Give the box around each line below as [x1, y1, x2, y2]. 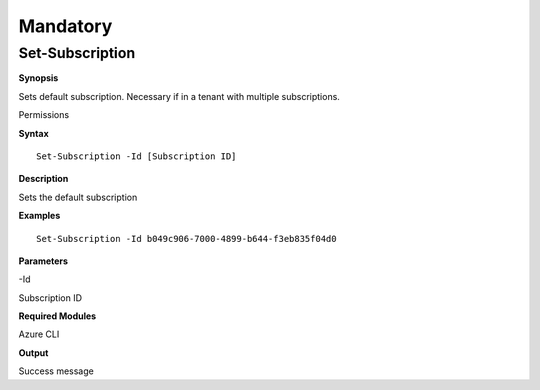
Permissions [18, 109, 70, 121]
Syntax [18, 127, 49, 139]
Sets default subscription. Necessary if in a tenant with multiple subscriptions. [18, 90, 340, 102]
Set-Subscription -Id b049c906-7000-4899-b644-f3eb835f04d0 [36, 233, 337, 244]
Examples [18, 210, 61, 222]
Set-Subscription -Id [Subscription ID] [36, 150, 237, 162]
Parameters [18, 255, 69, 267]
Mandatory [18, 15, 113, 37]
